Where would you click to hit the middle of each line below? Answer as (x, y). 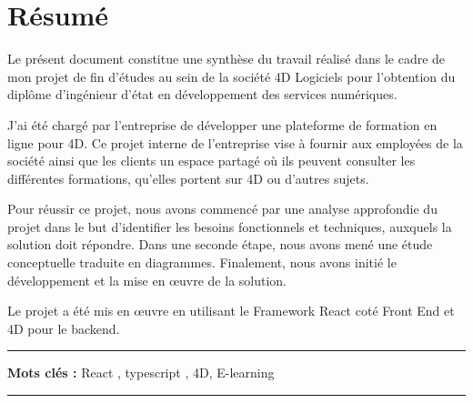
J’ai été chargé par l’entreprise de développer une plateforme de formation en (222, 124)
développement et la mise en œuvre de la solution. (147, 280)
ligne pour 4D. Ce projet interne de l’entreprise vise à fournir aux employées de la (235, 142)
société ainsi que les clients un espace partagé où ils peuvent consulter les (211, 161)
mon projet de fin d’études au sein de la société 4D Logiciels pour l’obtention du (231, 76)
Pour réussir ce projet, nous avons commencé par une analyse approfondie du (222, 209)
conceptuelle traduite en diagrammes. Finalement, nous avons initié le (202, 262)
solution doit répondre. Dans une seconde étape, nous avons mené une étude (220, 244)
